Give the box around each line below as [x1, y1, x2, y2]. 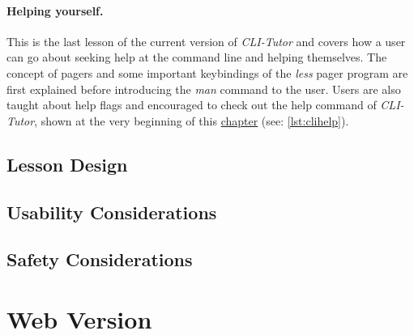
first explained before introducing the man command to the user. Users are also [6, 80, 401, 97]
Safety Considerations [6, 247, 193, 272]
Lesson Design [6, 151, 128, 176]
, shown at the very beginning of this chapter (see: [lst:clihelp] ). [34, 112, 349, 129]
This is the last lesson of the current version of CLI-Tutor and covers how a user [6, 32, 406, 49]
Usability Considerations [6, 199, 217, 224]
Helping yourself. [6, 2, 104, 19]
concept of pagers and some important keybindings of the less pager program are [6, 64, 408, 81]
